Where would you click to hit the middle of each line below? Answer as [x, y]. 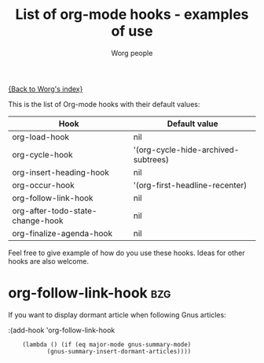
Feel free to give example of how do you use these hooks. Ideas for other [126, 253]
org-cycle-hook [42, 154]
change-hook [38, 220]
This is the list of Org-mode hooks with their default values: [104, 104]
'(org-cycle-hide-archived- [186, 150]
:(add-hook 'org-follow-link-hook [62, 330]
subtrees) [151, 159]
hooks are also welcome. [48, 261]
